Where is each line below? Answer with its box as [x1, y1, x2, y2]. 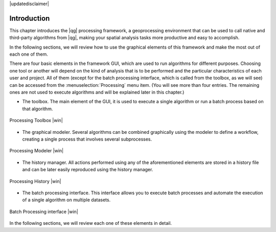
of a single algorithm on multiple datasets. [22, 197, 111, 203]
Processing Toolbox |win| [9, 118, 63, 124]
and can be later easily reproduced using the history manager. [22, 167, 153, 173]
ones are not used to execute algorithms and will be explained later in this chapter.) [9, 89, 185, 96]
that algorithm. [22, 105, 53, 112]
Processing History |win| [9, 178, 61, 184]
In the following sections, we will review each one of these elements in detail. [9, 220, 172, 226]
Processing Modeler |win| [9, 148, 64, 154]
